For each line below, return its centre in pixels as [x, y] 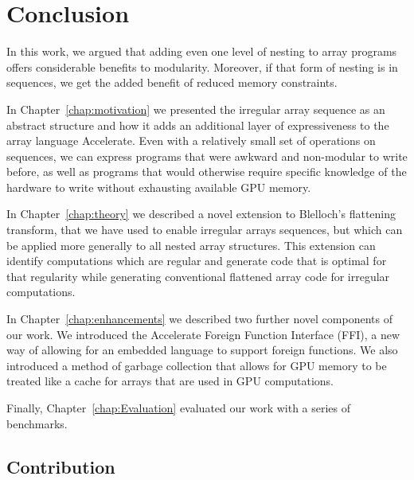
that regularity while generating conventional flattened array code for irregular [198, 276]
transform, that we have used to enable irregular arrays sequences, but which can [205, 230]
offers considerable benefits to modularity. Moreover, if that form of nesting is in [202, 66]
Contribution [61, 466]
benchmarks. [37, 423]
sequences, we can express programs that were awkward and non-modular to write [207, 156]
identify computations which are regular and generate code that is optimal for [197, 261]
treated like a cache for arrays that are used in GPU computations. [170, 381]
